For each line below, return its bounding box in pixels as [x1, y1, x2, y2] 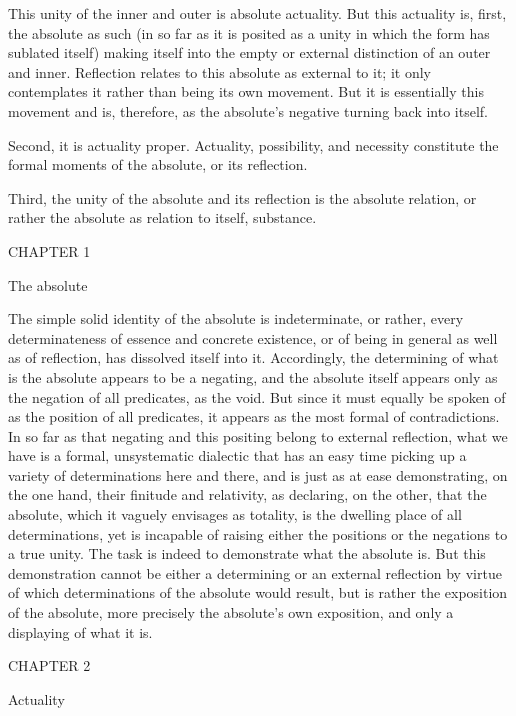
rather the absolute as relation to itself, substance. [8, 207, 317, 228]
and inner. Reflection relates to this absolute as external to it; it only [8, 61, 431, 82]
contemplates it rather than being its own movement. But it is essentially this [8, 81, 484, 102]
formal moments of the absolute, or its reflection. [8, 154, 308, 175]
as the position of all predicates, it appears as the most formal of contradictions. [8, 406, 500, 427]
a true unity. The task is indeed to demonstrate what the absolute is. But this [8, 543, 486, 564]
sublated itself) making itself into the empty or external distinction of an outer [8, 42, 491, 63]
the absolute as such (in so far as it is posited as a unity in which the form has [8, 22, 490, 43]
